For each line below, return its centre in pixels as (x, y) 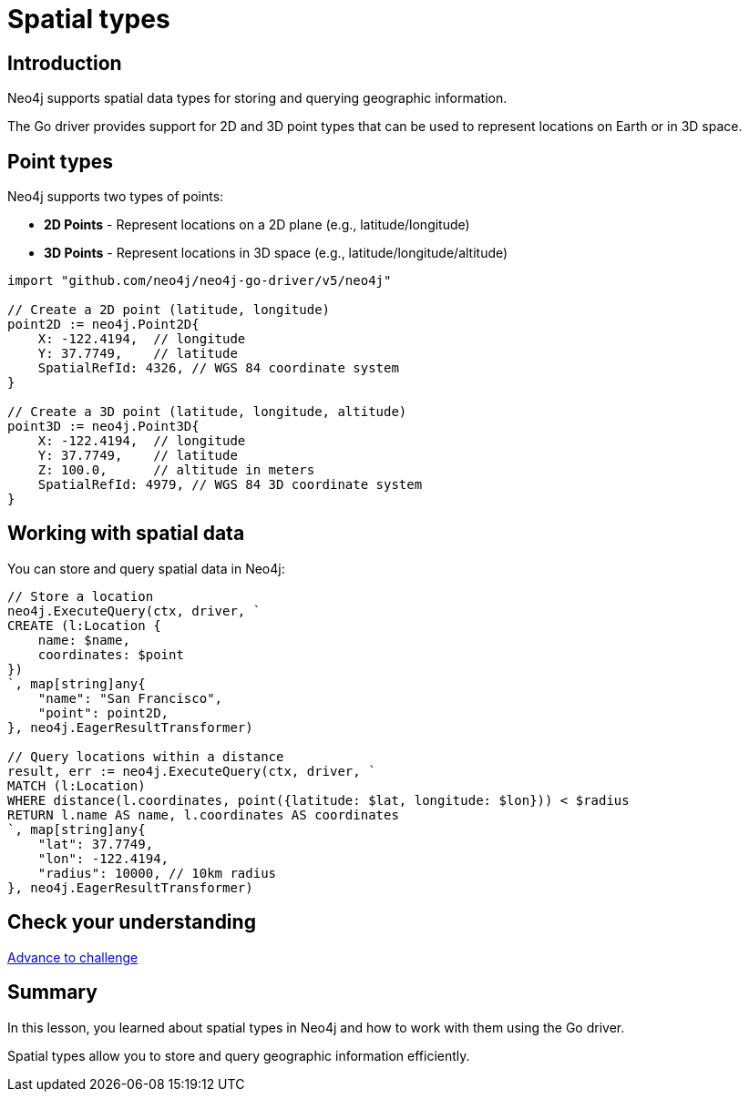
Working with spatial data (126, 534)
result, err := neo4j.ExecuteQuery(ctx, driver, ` (192, 771)
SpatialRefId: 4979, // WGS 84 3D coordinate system (230, 485)
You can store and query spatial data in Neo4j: (146, 568)
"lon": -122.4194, (103, 858)
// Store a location (81, 596)
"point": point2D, (103, 712)
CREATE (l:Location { (84, 625)
